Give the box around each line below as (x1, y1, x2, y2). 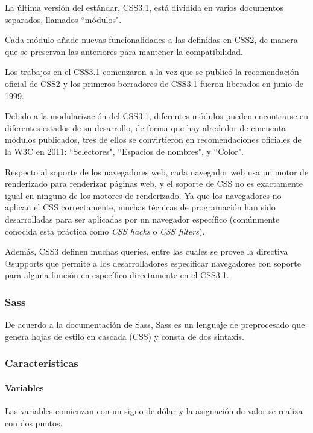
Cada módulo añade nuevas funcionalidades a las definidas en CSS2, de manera (5, 33, 298, 46)
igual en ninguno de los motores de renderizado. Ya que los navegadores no (5, 189, 282, 201)
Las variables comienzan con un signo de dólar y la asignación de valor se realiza (5, 404, 303, 417)
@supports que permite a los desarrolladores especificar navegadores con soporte (5, 256, 301, 269)
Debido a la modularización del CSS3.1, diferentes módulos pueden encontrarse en (5, 109, 309, 122)
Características (5, 356, 78, 371)
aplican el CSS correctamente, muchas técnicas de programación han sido (5, 201, 276, 213)
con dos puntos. (5, 416, 63, 429)
